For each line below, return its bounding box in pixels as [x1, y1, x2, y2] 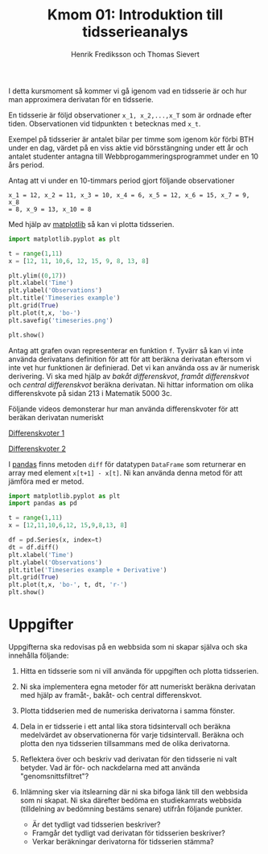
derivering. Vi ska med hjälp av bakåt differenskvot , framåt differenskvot [8, 371, 249, 381]
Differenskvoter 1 [8, 428, 65, 438]
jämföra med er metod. [8, 477, 85, 486]
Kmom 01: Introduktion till [47, 6, 224, 24]
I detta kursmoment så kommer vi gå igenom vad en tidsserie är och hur [8, 86, 247, 96]
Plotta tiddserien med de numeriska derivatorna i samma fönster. [19, 706, 235, 716]
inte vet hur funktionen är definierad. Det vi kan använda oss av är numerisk [8, 362, 260, 372]
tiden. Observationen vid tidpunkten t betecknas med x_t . [8, 118, 201, 128]
